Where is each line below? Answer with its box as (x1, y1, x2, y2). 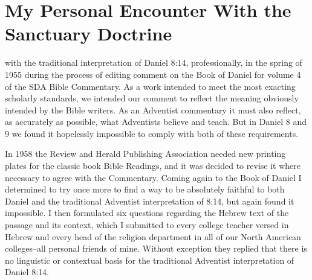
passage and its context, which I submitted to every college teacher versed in (5, 218, 289, 231)
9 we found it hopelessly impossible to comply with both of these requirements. (5, 127, 299, 139)
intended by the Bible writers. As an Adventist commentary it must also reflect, (5, 103, 301, 116)
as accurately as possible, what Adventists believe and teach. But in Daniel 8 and (5, 115, 307, 128)
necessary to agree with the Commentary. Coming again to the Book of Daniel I (5, 171, 302, 183)
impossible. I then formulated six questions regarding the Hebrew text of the (5, 206, 289, 219)
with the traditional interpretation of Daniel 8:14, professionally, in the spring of (5, 56, 302, 69)
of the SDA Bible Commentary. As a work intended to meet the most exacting (5, 80, 296, 92)
